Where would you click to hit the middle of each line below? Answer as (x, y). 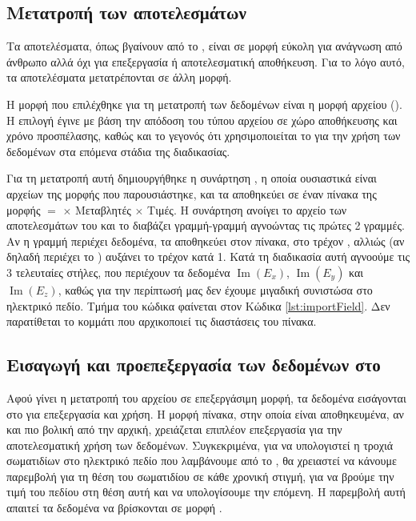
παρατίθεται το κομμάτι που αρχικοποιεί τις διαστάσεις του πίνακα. (162, 321)
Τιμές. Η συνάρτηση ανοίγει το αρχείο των (247, 209)
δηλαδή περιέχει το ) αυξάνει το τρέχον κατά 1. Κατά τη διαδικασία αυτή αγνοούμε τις (208, 256)
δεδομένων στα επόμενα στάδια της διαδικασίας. (118, 151)
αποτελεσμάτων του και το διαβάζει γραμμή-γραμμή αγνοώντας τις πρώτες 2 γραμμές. (206, 225)
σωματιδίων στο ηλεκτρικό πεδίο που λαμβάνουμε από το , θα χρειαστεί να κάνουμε (202, 461)
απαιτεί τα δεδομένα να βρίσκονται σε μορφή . (114, 508)
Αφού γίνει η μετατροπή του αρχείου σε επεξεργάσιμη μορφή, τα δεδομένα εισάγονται (206, 397)
